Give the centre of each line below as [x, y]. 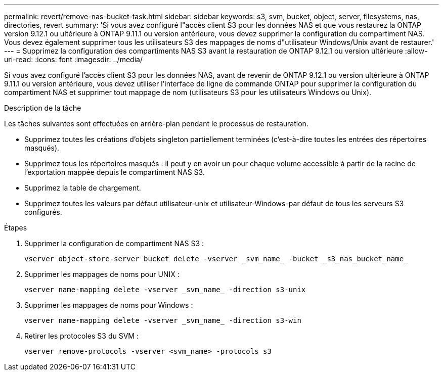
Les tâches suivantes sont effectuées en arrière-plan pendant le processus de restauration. [156, 124]
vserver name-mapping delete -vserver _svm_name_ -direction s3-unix [165, 290]
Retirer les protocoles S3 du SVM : [81, 336]
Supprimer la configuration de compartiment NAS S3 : [114, 243]
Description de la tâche [43, 108]
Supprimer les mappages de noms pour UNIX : [102, 274]
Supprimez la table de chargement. [83, 188]
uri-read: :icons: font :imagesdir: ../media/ [73, 59]
